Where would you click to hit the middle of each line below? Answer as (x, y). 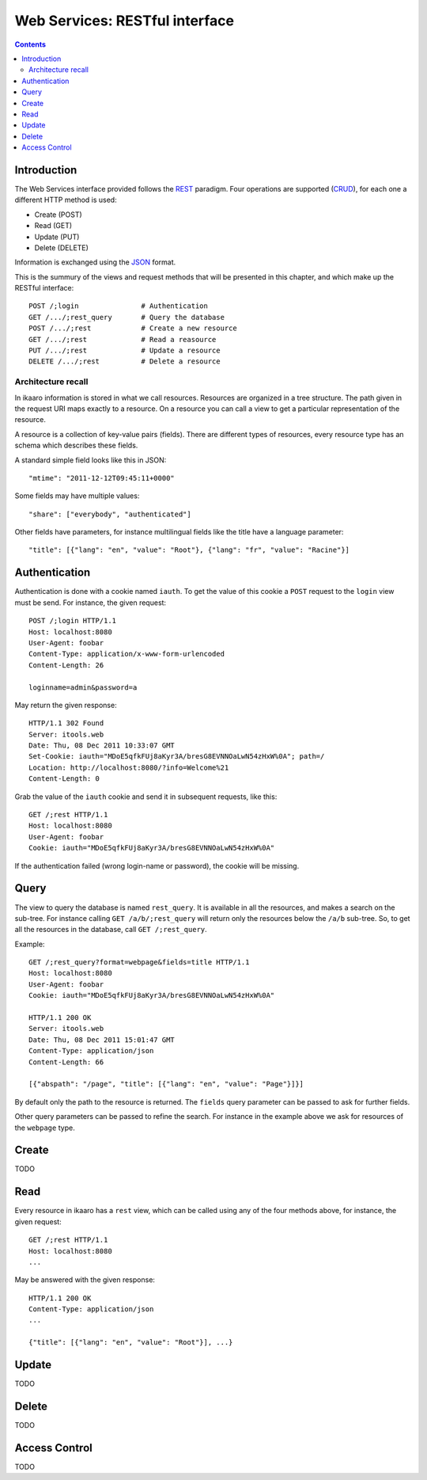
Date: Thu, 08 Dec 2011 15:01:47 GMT (102, 1040)
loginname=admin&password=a (83, 687)
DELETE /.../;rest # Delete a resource (125, 361)
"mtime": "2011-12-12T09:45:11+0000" (102, 478)
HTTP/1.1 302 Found (66, 723)
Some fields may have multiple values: (77, 496)
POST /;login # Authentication (119, 306)
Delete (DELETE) (61, 247)
